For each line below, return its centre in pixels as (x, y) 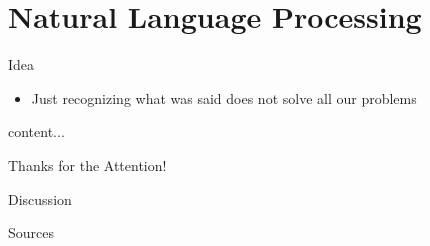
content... (36, 131)
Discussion (40, 198)
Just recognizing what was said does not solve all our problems (224, 97)
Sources (31, 232)
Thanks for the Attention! (87, 164)
